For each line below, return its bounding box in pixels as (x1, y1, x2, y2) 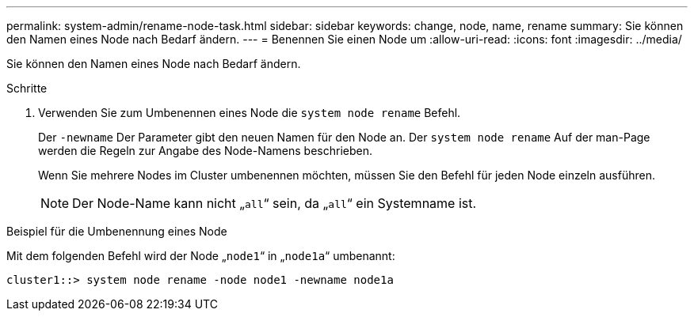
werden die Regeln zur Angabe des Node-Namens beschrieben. (38, 144, 373, 157)
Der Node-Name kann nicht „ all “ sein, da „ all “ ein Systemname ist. (72, 195, 477, 211)
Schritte (6, 81, 48, 95)
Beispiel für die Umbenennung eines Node (6, 225, 227, 238)
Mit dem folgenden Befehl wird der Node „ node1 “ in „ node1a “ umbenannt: (6, 249, 395, 262)
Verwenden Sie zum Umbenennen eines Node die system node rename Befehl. (38, 106, 461, 119)
